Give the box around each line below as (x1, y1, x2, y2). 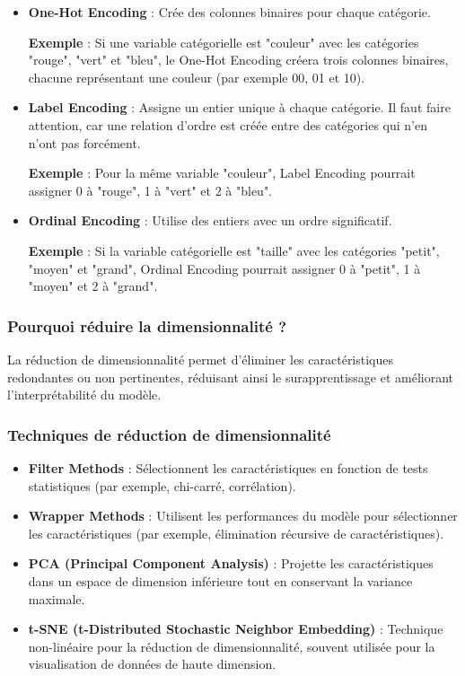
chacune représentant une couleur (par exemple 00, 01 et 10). (28, 67, 365, 86)
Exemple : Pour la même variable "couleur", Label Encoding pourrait (28, 163, 416, 182)
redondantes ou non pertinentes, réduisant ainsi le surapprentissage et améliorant (7, 367, 454, 386)
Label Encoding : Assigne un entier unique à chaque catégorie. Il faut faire (28, 98, 451, 117)
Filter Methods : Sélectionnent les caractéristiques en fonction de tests (28, 458, 428, 477)
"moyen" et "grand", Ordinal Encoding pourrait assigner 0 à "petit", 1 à (28, 259, 421, 277)
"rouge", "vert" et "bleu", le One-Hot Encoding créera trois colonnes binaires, (28, 50, 449, 69)
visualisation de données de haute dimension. (28, 654, 276, 673)
